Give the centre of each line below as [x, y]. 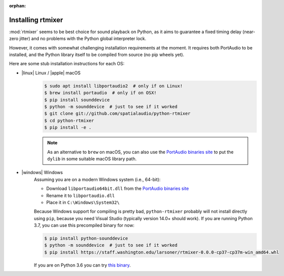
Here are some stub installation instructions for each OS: [67, 64]
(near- [249, 32]
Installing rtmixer [36, 20]
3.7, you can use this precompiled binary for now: [84, 226]
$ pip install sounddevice [77, 100]
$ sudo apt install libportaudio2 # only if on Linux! [114, 86]
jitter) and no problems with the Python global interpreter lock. [83, 39]
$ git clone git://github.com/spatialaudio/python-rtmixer [117, 114]
